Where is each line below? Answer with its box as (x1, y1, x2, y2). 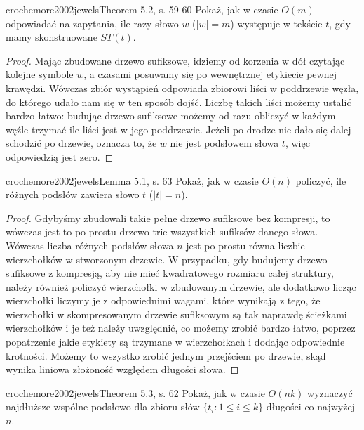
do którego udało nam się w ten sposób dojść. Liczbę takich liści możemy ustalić (6, 94, 351, 109)
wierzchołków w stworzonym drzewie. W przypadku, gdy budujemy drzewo (6, 252, 328, 266)
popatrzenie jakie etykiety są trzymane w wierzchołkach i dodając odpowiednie (6, 334, 345, 349)
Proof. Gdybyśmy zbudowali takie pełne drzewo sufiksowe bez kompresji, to (6, 210, 330, 225)
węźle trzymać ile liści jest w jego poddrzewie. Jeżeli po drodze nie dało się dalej (6, 122, 351, 136)
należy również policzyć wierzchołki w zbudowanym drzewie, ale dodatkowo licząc (6, 279, 356, 294)
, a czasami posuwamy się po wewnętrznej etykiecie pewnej (83, 67, 337, 82)
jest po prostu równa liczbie (186, 237, 305, 252)
